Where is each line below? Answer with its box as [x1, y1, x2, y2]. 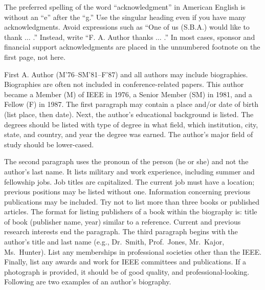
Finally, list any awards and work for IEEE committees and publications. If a [4, 256, 246, 267]
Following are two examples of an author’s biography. [4, 276, 171, 287]
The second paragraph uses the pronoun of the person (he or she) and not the [4, 156, 249, 167]
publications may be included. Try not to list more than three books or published [4, 196, 260, 207]
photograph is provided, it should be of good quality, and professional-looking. [4, 266, 250, 277]
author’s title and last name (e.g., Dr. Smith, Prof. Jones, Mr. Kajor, [4, 236, 225, 247]
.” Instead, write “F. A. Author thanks [33, 31, 153, 42]
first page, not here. [4, 51, 65, 62]
